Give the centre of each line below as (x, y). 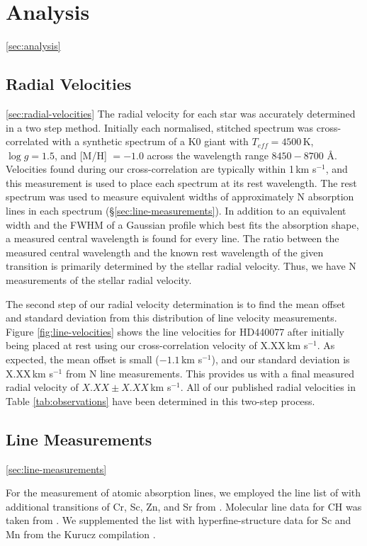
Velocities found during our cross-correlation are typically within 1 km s (161, 169)
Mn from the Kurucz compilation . (81, 534)
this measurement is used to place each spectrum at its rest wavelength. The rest (181, 182)
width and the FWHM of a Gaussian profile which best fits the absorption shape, (182, 224)
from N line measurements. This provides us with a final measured (210, 373)
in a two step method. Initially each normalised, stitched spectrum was (160, 127)
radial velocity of (42, 387)
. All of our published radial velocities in (268, 387)
